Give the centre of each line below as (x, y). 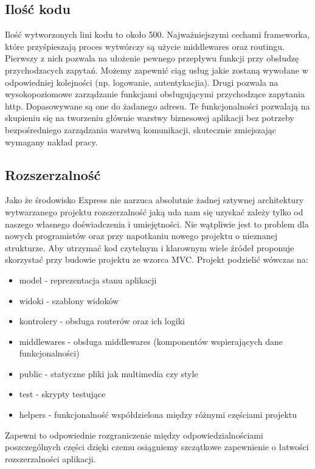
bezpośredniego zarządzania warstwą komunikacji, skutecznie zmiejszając (141, 129)
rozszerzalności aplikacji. (50, 458)
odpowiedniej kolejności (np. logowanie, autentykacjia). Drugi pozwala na (142, 82)
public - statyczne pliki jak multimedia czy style (109, 373)
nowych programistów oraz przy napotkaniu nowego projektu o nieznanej (141, 236)
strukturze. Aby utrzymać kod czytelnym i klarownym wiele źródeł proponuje (150, 247)
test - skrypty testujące (62, 394)
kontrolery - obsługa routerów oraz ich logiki (102, 321)
